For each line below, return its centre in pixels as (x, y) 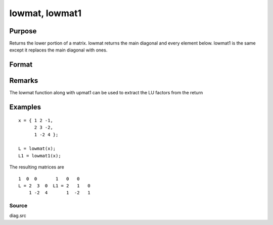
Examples (25, 107)
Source (18, 206)
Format (21, 65)
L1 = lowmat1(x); (40, 156)
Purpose (23, 31)
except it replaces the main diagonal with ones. (58, 50)
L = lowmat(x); (37, 149)
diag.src (18, 216)
